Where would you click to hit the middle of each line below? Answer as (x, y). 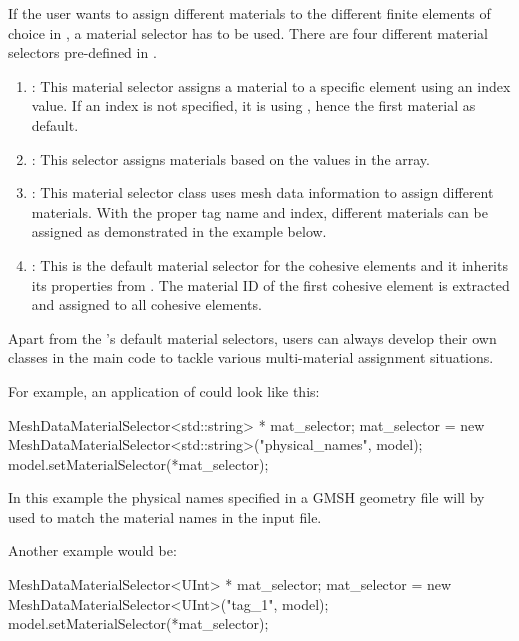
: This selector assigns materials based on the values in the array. (230, 158)
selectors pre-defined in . (82, 52)
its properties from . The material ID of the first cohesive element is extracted (270, 284)
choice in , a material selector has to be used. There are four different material (248, 32)
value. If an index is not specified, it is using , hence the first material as (253, 105)
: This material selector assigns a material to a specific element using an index (271, 85)
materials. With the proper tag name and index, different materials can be (259, 211)
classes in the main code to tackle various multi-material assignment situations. (251, 357)
